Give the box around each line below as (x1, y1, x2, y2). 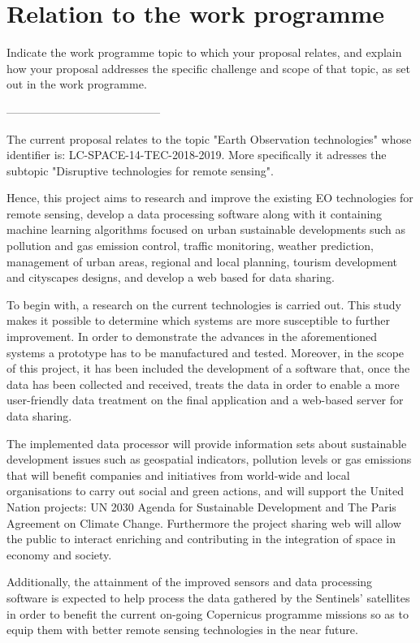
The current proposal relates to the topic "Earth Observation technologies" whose (6, 130, 412, 147)
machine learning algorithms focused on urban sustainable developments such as (6, 221, 406, 238)
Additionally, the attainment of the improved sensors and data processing (6, 573, 373, 590)
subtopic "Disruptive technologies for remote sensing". (6, 162, 274, 179)
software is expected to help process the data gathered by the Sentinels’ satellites (6, 589, 410, 606)
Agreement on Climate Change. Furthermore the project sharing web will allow (6, 514, 401, 531)
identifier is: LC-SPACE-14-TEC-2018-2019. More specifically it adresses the (6, 146, 387, 163)
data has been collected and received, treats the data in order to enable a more (6, 375, 400, 392)
